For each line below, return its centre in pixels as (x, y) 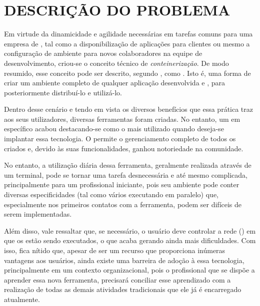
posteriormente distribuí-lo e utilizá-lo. (63, 92)
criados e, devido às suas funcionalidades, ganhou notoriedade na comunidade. (124, 148)
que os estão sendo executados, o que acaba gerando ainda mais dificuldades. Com (130, 240)
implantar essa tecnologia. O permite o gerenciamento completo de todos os (120, 139)
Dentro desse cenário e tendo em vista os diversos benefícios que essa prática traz (128, 109)
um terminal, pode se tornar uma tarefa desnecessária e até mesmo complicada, (126, 174)
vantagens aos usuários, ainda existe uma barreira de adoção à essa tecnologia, (124, 260)
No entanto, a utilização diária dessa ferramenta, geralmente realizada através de (128, 165)
